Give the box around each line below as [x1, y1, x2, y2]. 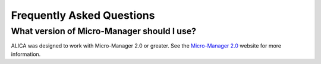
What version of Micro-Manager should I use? [11, 26, 196, 36]
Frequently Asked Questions [11, 9, 155, 22]
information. [11, 50, 41, 58]
